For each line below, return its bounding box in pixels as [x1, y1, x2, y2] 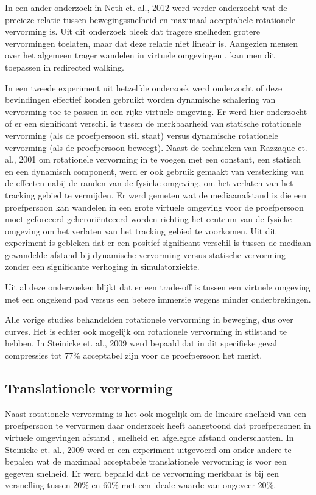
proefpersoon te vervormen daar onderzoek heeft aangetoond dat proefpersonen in [5, 419, 311, 432]
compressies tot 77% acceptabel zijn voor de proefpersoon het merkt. [5, 349, 262, 362]
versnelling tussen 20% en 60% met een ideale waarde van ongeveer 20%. [5, 479, 276, 491]
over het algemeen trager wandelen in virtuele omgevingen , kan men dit [5, 49, 275, 61]
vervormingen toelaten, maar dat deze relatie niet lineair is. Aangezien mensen [5, 37, 298, 49]
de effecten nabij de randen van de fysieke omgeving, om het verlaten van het [5, 177, 293, 189]
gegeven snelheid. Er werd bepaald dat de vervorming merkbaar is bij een [5, 466, 279, 479]
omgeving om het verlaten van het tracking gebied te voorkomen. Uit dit [5, 224, 276, 237]
